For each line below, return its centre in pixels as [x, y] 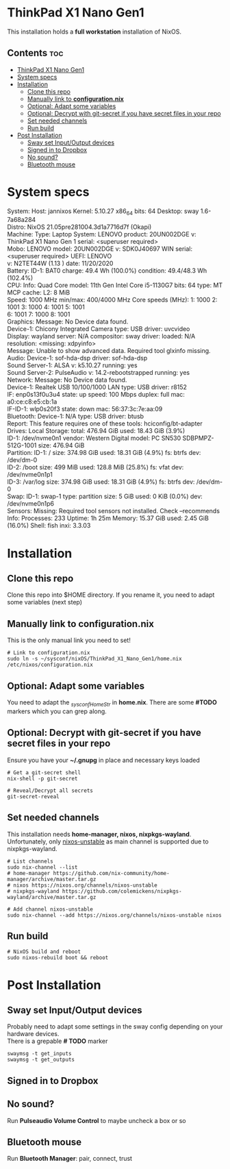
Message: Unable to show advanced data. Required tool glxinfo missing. [109, 351]
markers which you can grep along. [57, 711]
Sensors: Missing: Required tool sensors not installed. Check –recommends [114, 511]
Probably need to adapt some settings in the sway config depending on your [115, 1026]
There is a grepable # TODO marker [57, 1041]
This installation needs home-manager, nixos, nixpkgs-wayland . [99, 834]
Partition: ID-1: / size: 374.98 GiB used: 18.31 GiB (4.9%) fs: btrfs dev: [104, 453]
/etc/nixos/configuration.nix [50, 665]
